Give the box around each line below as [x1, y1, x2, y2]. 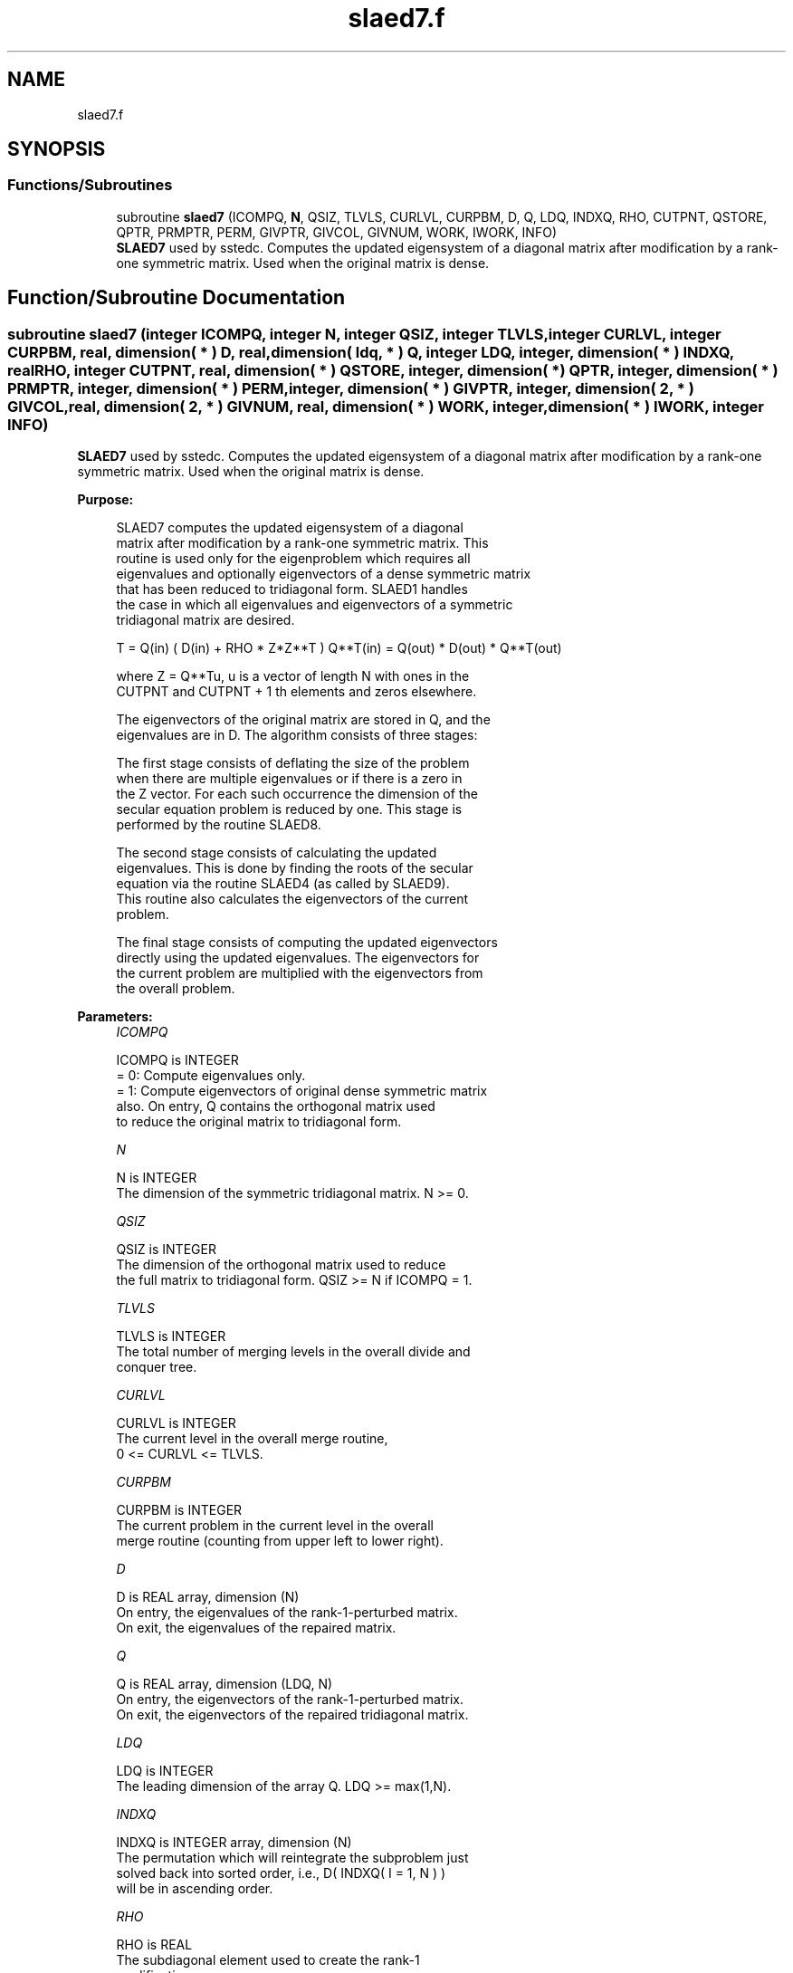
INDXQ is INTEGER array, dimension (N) [116, 1834, 352, 1851]
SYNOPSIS [7, 138, 106, 161]
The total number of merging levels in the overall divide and [116, 1344, 471, 1360]
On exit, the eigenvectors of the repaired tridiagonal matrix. [116, 1707, 469, 1723]
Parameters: [77, 1009, 153, 1025]
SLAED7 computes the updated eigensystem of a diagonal [116, 520, 463, 536]
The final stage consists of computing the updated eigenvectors [116, 934, 498, 951]
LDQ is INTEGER [116, 1763, 214, 1779]
